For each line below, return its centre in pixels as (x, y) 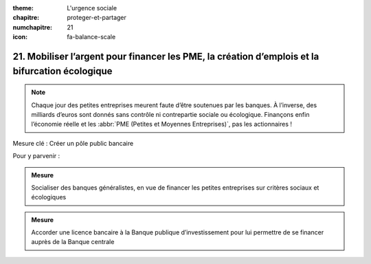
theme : (23, 8)
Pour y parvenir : (36, 156)
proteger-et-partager (97, 18)
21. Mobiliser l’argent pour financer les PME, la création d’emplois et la (166, 56)
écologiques (49, 197)
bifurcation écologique (63, 71)
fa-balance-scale (91, 37)
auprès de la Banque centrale (73, 242)
